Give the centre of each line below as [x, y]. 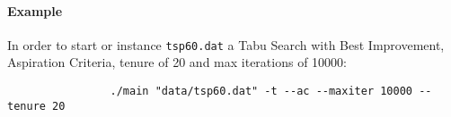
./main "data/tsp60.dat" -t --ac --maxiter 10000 [261, 92]
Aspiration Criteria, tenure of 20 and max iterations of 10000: [177, 62]
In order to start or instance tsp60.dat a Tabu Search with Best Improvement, [226, 44]
